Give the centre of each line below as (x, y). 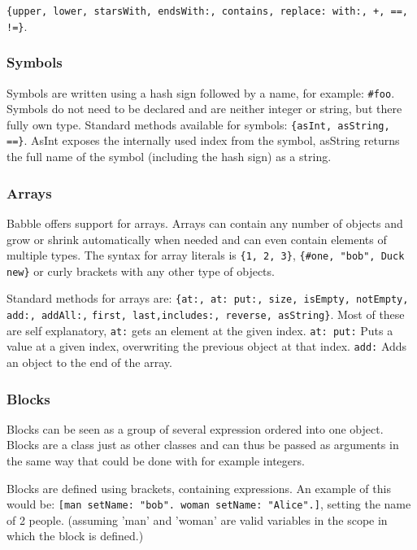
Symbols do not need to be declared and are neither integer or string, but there (204, 109)
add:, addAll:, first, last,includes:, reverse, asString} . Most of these (206, 314)
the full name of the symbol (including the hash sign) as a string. (169, 157)
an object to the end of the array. (89, 362)
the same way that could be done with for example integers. (156, 461)
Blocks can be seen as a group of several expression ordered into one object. (195, 428)
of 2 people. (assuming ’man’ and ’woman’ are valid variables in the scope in (197, 519)
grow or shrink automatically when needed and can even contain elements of (197, 239)
